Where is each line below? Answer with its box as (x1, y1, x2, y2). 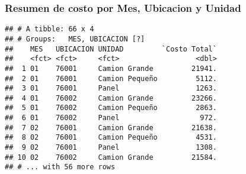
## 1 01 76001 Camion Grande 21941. (5, 64, 217, 73)
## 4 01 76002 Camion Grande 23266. (5, 94, 217, 102)
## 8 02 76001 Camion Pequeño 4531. (5, 133, 217, 142)
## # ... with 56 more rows (5, 163, 116, 172)
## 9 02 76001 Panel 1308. (5, 143, 217, 152)
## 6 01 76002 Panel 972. (5, 114, 217, 123)
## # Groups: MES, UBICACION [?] (5, 34, 145, 43)
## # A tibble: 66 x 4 (5, 25, 94, 34)
